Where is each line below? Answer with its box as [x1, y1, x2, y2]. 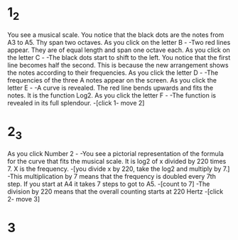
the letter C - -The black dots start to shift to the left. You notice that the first [7, 53, 231, 61]
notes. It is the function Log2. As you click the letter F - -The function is [7, 90, 217, 100]
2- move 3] [7, 195, 40, 204]
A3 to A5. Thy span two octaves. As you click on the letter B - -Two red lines [7, 38, 231, 46]
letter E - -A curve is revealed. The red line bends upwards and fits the [7, 83, 214, 92]
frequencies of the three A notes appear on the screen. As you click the [7, 75, 217, 84]
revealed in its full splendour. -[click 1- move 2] [7, 98, 145, 107]
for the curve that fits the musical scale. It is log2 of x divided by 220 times [7, 157, 227, 166]
